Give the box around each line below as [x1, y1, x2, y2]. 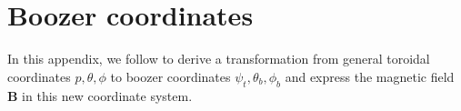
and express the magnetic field [285, 66, 455, 86]
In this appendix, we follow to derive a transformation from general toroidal [7, 49, 430, 68]
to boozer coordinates [110, 66, 231, 86]
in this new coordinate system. [22, 86, 193, 105]
